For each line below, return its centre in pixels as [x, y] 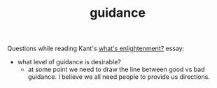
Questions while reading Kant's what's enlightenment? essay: [96, 49]
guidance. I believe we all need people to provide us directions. [119, 77]
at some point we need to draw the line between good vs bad [116, 69]
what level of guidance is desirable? [69, 62]
